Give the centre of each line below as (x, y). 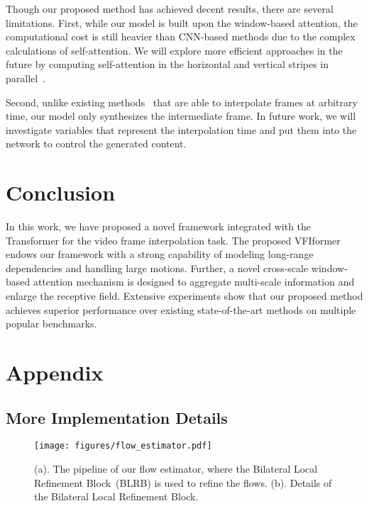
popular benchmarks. (51, 324)
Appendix (55, 372)
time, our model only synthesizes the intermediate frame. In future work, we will (181, 116)
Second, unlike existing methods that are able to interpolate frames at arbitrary (182, 102)
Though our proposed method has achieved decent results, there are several (170, 9)
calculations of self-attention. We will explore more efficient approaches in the (174, 50)
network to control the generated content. (96, 144)
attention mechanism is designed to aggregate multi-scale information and (194, 282)
